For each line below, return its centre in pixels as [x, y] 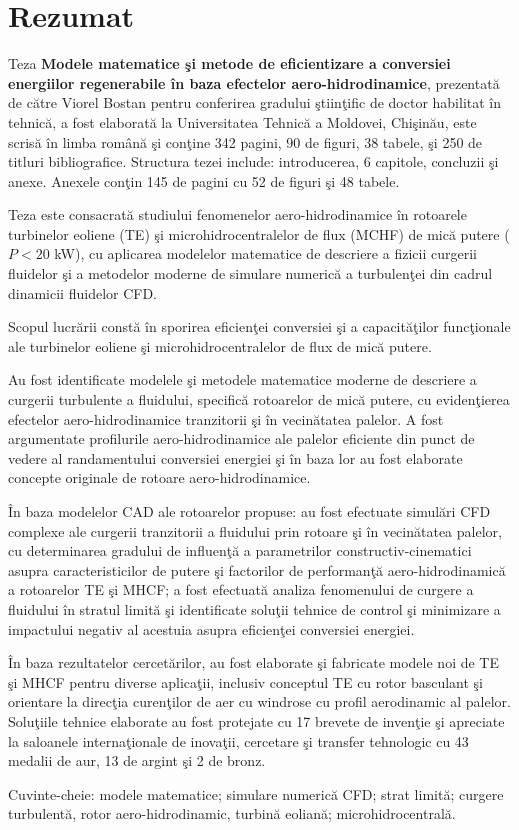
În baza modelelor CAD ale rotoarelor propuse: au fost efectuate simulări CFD [249, 511]
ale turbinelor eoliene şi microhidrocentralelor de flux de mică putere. [220, 345]
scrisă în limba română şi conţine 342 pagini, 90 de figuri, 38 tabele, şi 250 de [245, 141]
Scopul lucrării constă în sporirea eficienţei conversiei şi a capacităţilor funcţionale [259, 326]
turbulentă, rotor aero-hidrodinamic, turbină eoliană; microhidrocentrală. [232, 813]
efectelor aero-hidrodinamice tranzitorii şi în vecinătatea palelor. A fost [226, 418]
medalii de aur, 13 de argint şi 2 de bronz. [137, 760]
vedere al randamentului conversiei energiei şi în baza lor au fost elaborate [235, 457]
